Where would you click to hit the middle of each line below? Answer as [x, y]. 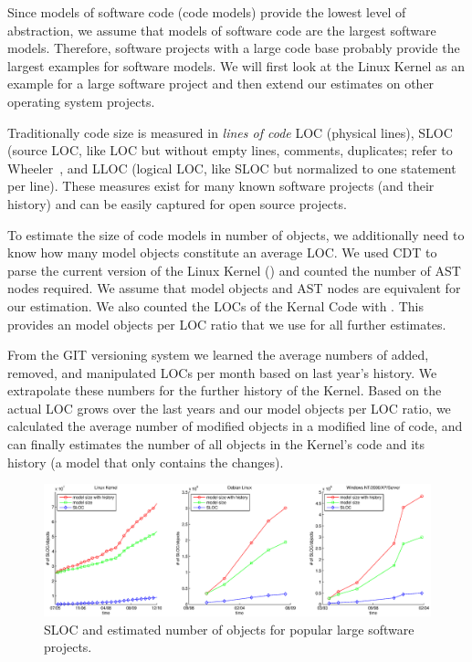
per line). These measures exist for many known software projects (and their [221, 186]
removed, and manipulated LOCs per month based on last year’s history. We [222, 372]
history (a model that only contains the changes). [146, 462]
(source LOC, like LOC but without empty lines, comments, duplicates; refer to [230, 150]
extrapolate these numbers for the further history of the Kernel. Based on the [225, 390]
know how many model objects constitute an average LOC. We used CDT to [222, 252]
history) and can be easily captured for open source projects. [177, 203]
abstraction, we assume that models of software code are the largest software [222, 30]
